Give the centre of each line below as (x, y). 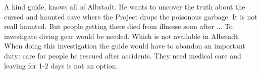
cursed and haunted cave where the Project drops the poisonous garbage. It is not (131, 16)
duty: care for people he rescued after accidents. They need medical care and (123, 55)
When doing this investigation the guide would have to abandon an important (125, 46)
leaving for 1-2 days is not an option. (61, 65)
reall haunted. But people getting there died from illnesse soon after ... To (118, 26)
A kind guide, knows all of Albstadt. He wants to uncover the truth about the (125, 6)
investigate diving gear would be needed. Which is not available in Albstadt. (122, 36)
